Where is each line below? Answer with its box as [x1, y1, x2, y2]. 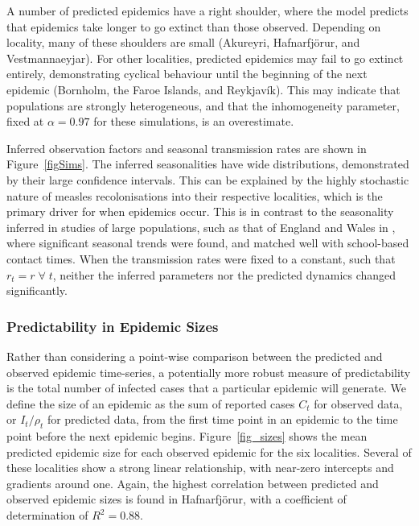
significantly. [6, 282, 68, 299]
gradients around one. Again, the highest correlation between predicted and [6, 474, 379, 491]
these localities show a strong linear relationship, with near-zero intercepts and [6, 459, 394, 476]
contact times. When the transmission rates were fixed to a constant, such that [6, 250, 396, 267]
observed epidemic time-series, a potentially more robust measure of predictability [6, 363, 411, 380]
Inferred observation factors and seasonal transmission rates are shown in [6, 139, 367, 156]
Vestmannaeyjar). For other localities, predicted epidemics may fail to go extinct [6, 49, 404, 66]
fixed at [6, 113, 44, 130]
